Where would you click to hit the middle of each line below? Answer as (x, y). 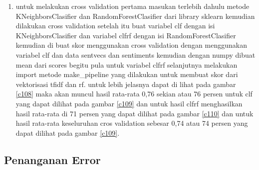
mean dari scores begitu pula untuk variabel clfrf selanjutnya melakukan (127, 64)
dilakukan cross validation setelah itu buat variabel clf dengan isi (115, 26)
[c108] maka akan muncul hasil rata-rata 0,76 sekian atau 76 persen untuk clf (134, 94)
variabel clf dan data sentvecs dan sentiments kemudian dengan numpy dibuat (135, 54)
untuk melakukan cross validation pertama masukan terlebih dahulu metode (132, 6)
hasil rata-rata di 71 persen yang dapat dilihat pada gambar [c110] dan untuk (134, 113)
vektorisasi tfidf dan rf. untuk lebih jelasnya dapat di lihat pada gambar (126, 84)
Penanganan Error (52, 159)
